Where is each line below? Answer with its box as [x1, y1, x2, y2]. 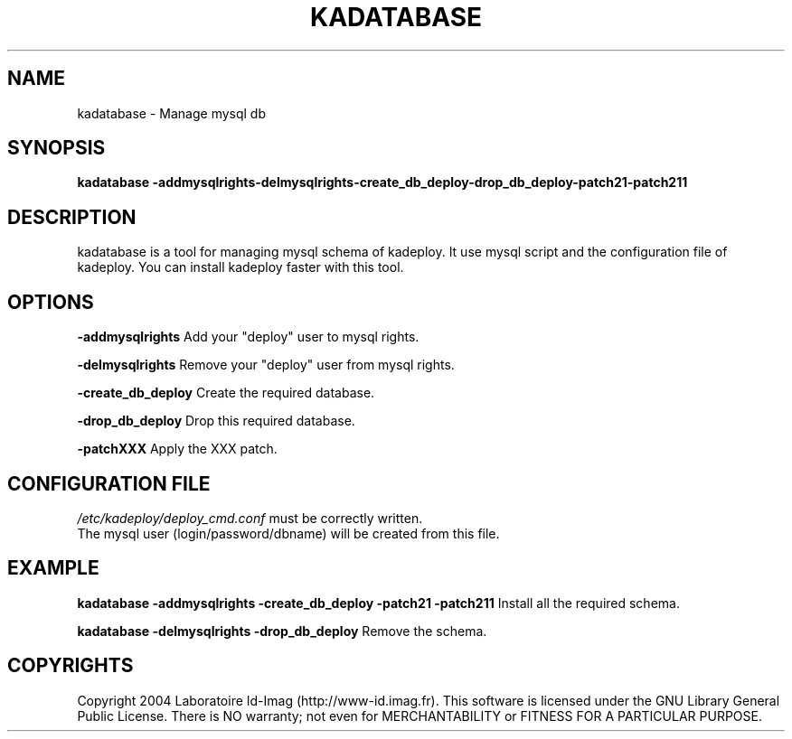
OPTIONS [7, 290, 94, 313]
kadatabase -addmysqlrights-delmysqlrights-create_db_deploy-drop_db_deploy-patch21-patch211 [77, 174, 688, 191]
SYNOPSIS [7, 136, 106, 160]
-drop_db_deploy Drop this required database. [77, 413, 355, 429]
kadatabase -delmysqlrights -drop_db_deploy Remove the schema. [77, 622, 487, 639]
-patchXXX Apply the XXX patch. [77, 441, 278, 457]
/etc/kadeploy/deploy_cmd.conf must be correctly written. [77, 510, 423, 526]
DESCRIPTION [7, 205, 137, 229]
